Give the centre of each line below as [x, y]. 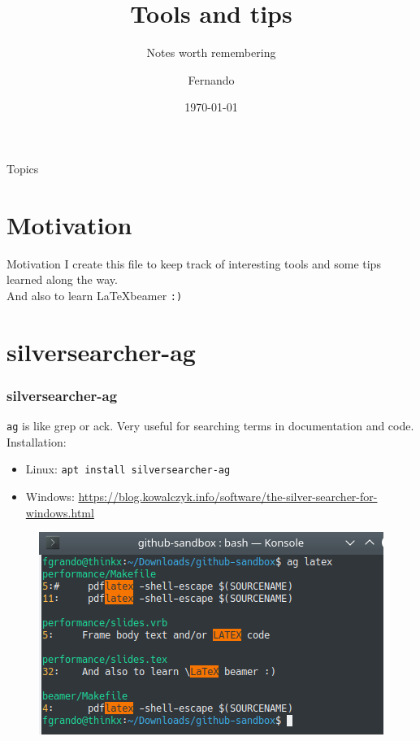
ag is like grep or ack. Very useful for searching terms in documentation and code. [210, 426]
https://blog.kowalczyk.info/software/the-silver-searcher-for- [228, 496]
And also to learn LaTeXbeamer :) [95, 295]
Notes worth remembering [211, 52]
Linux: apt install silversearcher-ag [128, 469]
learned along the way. [62, 279]
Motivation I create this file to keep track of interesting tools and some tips [194, 263]
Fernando [211, 79]
